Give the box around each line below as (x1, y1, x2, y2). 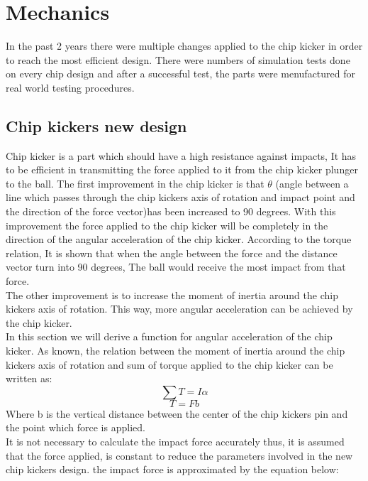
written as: (6, 371, 52, 386)
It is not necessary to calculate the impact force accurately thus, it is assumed (6, 433, 345, 448)
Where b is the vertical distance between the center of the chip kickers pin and (6, 406, 348, 421)
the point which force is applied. (6, 420, 145, 435)
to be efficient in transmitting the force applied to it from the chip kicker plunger (6, 162, 358, 177)
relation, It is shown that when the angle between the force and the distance (6, 245, 338, 260)
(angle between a (275, 175, 349, 190)
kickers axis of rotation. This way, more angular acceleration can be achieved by (6, 301, 353, 316)
